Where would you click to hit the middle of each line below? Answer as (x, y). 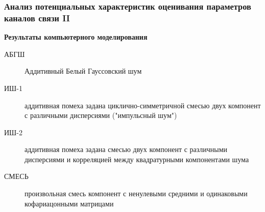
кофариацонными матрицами (69, 203)
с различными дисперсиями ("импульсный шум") (101, 115)
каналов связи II (37, 18)
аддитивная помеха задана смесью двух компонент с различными (126, 149)
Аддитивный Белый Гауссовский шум (83, 71)
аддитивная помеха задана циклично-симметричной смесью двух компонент (143, 105)
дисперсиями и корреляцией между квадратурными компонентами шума (137, 159)
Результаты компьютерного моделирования (76, 37)
